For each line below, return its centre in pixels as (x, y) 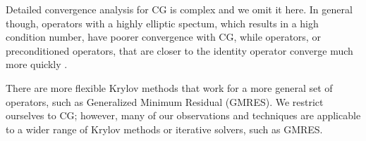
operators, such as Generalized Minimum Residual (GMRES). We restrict (165, 101)
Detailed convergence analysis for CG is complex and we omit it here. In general (179, 9)
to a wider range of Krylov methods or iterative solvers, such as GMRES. (164, 129)
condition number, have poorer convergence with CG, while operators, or (163, 37)
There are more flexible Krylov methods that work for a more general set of (169, 87)
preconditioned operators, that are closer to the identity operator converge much (179, 50)
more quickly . (37, 64)
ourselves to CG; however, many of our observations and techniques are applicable (183, 115)
